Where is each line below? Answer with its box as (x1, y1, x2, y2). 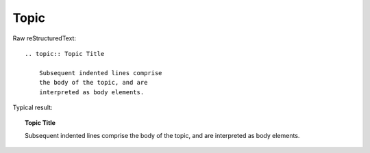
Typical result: (12, 103, 53, 111)
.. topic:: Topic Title (25, 50, 105, 57)
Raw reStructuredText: (12, 34, 77, 42)
